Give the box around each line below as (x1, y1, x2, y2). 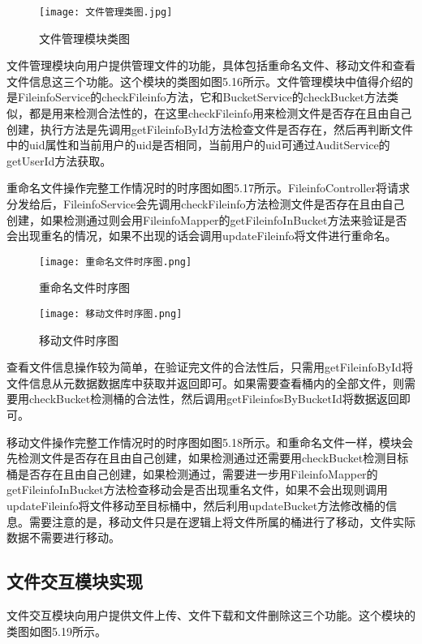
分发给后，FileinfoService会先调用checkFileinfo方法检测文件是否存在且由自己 (6, 195, 405, 212)
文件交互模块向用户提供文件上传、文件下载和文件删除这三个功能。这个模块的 (6, 607, 416, 624)
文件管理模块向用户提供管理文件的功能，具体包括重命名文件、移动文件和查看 (6, 57, 416, 74)
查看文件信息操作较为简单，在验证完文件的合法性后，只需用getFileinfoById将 (6, 358, 413, 376)
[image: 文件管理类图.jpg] (39, 6, 173, 18)
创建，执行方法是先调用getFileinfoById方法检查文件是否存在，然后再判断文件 (6, 120, 413, 137)
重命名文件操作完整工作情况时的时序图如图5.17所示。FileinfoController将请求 (6, 179, 410, 196)
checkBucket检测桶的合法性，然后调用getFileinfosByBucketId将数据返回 (28, 390, 399, 407)
